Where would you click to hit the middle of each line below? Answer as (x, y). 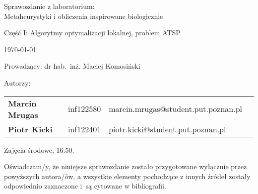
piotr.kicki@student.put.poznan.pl (167, 129)
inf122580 (84, 109)
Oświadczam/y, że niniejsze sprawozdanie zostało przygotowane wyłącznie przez (126, 166)
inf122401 (84, 129)
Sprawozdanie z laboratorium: (49, 6)
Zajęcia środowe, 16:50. (39, 149)
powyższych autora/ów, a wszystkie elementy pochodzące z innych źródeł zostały (127, 176)
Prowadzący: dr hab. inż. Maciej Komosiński (72, 66)
